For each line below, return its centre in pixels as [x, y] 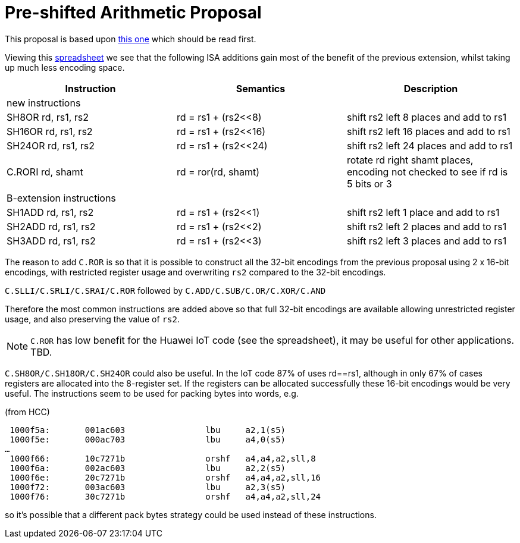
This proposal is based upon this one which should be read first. [131, 39]
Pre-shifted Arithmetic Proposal [133, 12]
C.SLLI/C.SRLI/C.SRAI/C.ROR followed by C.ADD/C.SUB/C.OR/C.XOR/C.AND [165, 290]
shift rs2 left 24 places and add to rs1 [430, 145]
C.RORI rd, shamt [45, 172]
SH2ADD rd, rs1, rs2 [51, 226]
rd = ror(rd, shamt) [218, 172]
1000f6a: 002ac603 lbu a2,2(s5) [148, 468]
